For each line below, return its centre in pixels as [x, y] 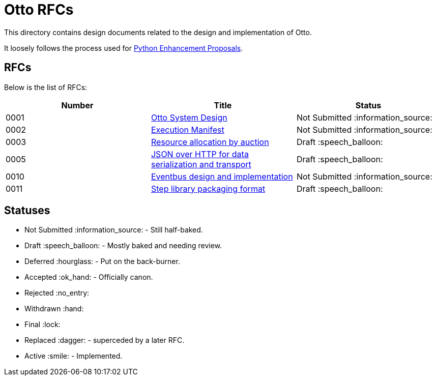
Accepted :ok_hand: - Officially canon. [89, 277]
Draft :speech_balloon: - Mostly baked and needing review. [123, 246]
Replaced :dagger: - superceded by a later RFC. [105, 340]
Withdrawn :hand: [54, 309]
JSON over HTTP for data [200, 154]
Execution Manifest [187, 129]
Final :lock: [42, 325]
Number [77, 105]
